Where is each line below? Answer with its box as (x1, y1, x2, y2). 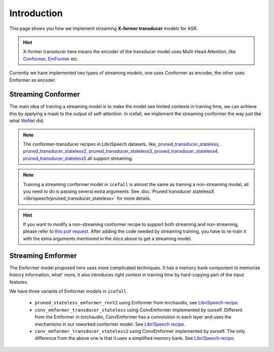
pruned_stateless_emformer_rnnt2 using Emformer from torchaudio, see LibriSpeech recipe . (35, 300, 239, 306)
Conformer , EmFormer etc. (23, 56, 79, 62)
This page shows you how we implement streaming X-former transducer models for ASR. (9, 25, 198, 31)
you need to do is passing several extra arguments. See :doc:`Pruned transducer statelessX (23, 188, 215, 194)
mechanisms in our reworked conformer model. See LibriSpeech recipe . (35, 321, 185, 327)
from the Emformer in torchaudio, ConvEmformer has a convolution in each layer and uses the (35, 314, 232, 320)
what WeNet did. (9, 118, 45, 124)
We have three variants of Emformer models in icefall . (9, 288, 128, 294)
